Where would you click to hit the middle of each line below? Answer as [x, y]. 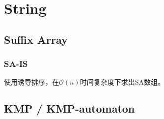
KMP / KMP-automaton [69, 108]
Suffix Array [36, 39]
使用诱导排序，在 [31, 82]
